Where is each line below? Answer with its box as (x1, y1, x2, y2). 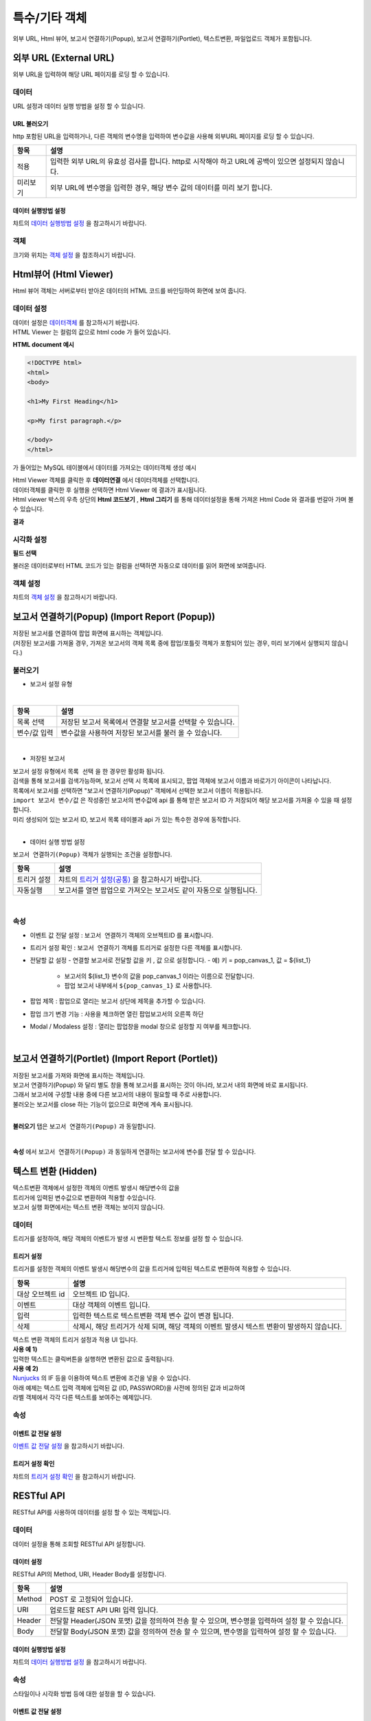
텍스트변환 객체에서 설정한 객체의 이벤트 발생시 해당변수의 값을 (12, 1184, 180, 1192)
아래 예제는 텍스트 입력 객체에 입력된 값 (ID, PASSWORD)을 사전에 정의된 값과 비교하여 (12, 1384, 245, 1392)
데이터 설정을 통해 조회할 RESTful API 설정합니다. (12, 1539, 146, 1548)
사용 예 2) (12, 1364, 39, 1373)
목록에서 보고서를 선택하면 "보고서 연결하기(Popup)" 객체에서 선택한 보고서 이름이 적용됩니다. (12, 786, 263, 794)
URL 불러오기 (12, 119, 49, 127)
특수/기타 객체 (12, 10, 87, 25)
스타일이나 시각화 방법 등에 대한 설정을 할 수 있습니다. (12, 1689, 156, 1698)
